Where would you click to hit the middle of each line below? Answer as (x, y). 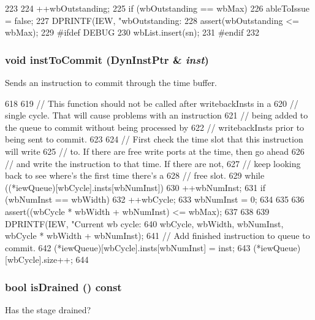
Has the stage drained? (48, 310)
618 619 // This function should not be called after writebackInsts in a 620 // (152, 103)
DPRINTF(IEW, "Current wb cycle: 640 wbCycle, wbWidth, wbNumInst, (144, 223)
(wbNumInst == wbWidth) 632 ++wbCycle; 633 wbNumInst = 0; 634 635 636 (155, 199)
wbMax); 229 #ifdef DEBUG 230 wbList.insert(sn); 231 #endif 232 (132, 32)
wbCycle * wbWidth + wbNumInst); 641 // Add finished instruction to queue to (157, 236)
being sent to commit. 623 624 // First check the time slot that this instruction (154, 139)
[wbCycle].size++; (39, 260)
